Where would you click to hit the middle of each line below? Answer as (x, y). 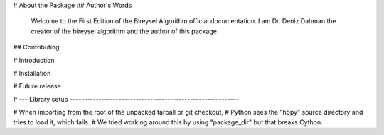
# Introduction (34, 60)
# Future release (37, 86)
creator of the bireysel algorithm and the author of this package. (125, 31)
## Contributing (36, 47)
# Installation (32, 73)
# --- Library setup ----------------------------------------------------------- (126, 99)
